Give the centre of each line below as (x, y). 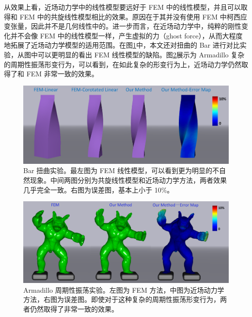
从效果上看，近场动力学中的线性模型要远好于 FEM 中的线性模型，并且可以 (122, 7)
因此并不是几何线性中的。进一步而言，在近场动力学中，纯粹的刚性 (136, 26)
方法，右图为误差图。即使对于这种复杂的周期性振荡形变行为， (122, 299)
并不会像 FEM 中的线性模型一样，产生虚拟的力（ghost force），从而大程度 (126, 35)
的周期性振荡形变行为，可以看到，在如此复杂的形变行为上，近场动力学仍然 (123, 64)
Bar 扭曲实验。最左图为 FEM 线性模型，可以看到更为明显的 (118, 170)
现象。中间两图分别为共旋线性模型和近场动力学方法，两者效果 (128, 180)
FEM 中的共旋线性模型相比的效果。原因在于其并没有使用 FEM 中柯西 (130, 16)
